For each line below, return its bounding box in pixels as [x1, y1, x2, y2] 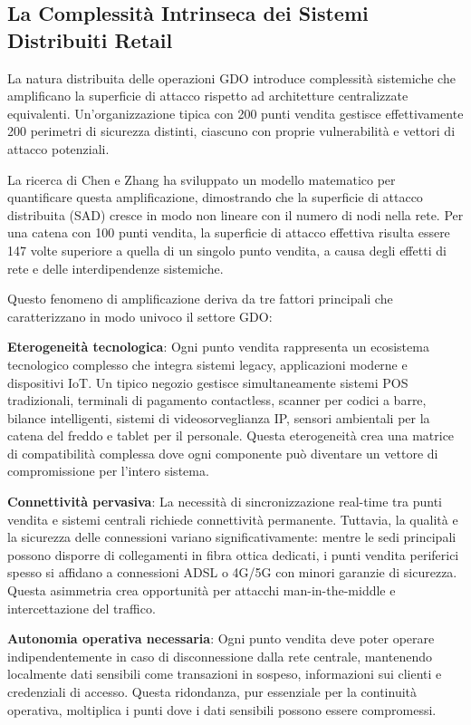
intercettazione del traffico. [7, 598, 156, 617]
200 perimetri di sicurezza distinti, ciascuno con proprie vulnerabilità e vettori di [7, 121, 456, 140]
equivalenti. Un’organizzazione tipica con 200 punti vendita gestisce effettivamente [7, 103, 464, 122]
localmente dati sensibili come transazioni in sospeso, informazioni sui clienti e [7, 664, 442, 683]
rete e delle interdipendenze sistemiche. [7, 258, 224, 277]
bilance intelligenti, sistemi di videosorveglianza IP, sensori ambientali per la [7, 408, 430, 427]
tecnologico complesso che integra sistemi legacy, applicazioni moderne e [7, 354, 408, 373]
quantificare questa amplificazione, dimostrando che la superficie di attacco [7, 188, 423, 207]
